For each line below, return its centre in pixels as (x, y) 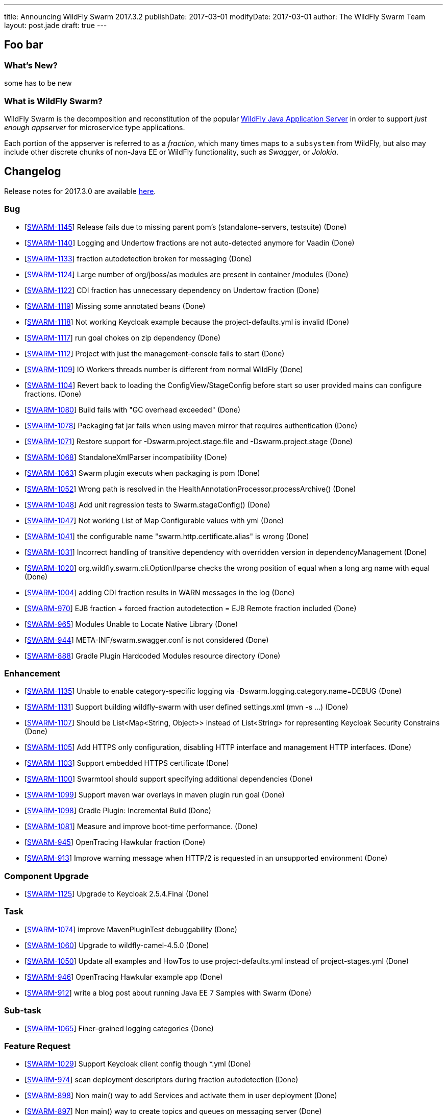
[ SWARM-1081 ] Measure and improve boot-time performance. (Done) (141, 827)
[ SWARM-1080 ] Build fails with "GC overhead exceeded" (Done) (133, 409)
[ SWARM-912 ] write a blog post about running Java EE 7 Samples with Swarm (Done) (168, 992)
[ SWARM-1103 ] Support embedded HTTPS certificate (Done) (127, 763)
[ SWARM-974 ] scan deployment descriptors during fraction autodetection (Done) (162, 1080)
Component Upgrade (47, 876)
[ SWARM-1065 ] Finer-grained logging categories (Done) (119, 1028)
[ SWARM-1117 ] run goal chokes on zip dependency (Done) (123, 337)
